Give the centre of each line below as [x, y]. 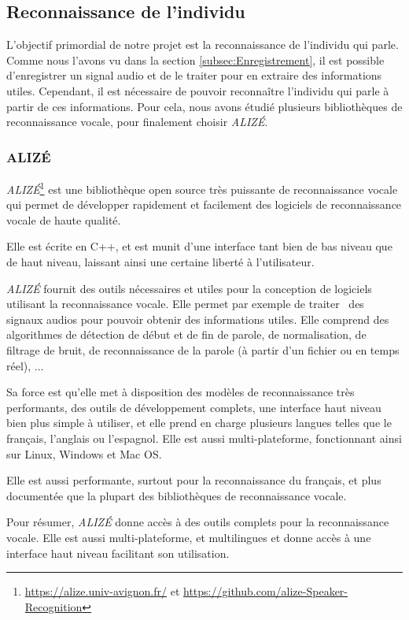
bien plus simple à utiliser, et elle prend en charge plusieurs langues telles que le [199, 423]
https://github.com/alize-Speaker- [265, 591]
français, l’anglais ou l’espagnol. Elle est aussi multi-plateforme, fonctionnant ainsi [204, 438]
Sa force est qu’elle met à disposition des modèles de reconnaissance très [181, 392]
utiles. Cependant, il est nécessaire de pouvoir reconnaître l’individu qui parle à [198, 90]
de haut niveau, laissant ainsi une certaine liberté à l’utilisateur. [160, 262]
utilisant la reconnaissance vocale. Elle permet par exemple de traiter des [185, 304]
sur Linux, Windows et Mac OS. [84, 453]
